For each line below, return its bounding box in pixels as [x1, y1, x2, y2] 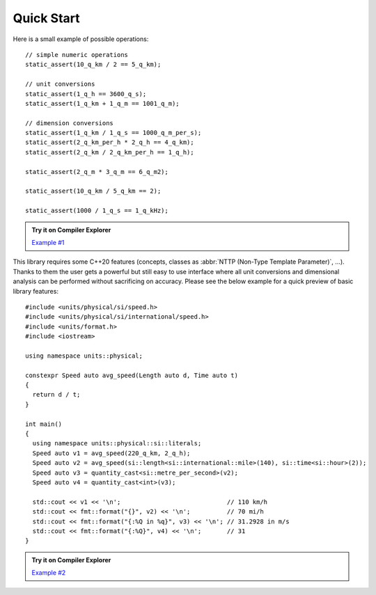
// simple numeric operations [25, 51, 129, 58]
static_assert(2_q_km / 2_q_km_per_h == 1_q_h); [25, 148, 194, 156]
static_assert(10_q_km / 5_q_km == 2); [25, 187, 162, 195]
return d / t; [32, 390, 81, 399]
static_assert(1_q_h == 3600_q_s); [25, 90, 147, 97]
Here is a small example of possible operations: [13, 35, 149, 43]
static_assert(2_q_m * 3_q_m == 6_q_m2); [25, 168, 169, 175]
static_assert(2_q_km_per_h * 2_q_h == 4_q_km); [25, 138, 194, 146]
